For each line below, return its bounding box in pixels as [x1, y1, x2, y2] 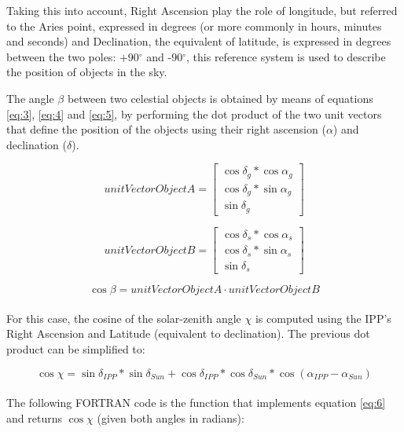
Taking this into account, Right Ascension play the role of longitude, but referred [6, 2, 398, 18]
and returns [6, 409, 62, 426]
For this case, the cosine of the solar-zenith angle [6, 309, 241, 326]
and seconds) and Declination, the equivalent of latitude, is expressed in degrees [6, 33, 391, 49]
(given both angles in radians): [97, 409, 244, 426]
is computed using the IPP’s [255, 309, 391, 326]
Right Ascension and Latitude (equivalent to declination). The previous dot [6, 325, 370, 342]
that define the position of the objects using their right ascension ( [6, 121, 326, 137]
